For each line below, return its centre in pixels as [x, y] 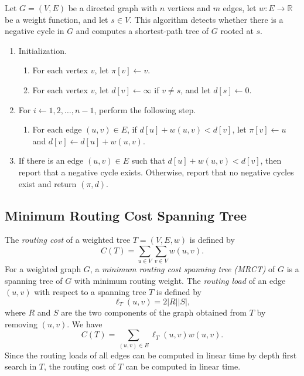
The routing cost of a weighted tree [68, 240]
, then [271, 160]
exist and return [47, 183]
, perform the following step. [145, 109]
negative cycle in [35, 31]
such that [148, 160]
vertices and [189, 8]
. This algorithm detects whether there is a [206, 19]
